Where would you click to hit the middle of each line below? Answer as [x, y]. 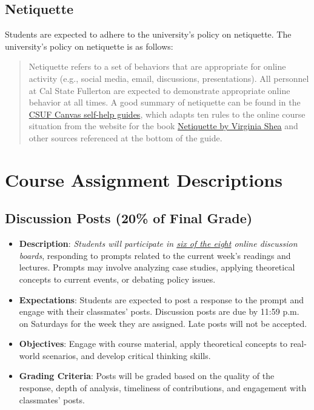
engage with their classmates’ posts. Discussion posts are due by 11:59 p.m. [159, 311]
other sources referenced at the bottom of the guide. [125, 137]
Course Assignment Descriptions [144, 179]
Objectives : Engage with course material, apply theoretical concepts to [153, 344]
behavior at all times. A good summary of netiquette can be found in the [165, 102]
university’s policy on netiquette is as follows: [89, 46]
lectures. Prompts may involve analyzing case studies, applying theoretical [157, 267]
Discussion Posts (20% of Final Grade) [129, 218]
